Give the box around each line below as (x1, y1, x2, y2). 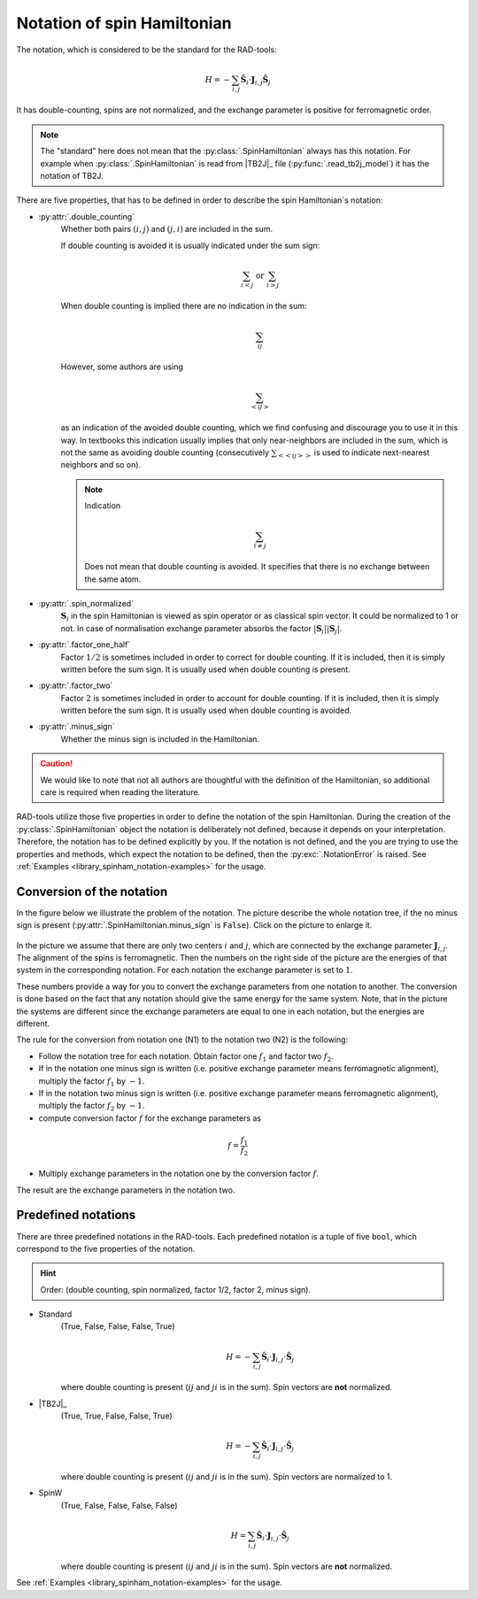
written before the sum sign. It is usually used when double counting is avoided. (60, 705, 352, 716)
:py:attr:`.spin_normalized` (38, 598, 135, 608)
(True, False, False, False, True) (60, 1321, 176, 1332)
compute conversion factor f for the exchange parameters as (38, 1112, 261, 1124)
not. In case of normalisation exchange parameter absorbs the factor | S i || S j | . (60, 622, 343, 636)
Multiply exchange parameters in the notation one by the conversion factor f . (38, 1169, 319, 1179)
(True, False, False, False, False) (60, 1500, 178, 1510)
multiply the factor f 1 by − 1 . (38, 1076, 145, 1088)
